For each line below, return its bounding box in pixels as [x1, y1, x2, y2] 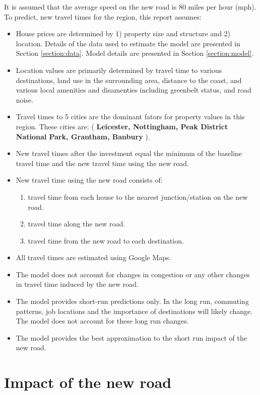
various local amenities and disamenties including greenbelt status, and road [16, 85, 251, 95]
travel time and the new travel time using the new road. [16, 157, 189, 168]
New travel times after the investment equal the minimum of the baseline [16, 148, 242, 159]
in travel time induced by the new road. [16, 279, 139, 289]
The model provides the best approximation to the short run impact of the [16, 332, 247, 343]
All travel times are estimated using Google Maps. [16, 252, 171, 263]
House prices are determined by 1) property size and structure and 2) [16, 28, 231, 39]
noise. [16, 94, 34, 105]
